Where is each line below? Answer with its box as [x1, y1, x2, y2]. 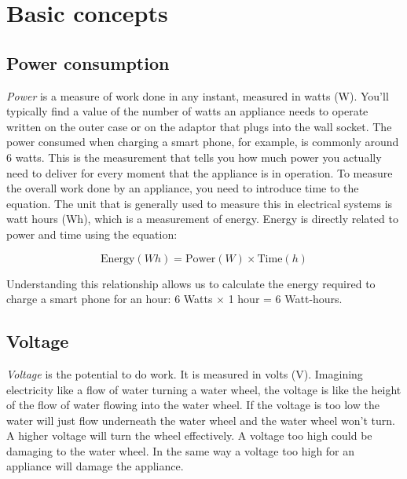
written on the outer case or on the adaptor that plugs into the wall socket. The [6, 118, 392, 134]
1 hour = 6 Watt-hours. [228, 291, 343, 307]
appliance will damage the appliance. [6, 458, 184, 474]
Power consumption [6, 50, 170, 75]
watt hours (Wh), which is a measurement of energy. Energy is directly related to [6, 210, 398, 227]
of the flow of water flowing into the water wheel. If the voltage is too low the [6, 397, 379, 413]
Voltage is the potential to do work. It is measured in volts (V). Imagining [6, 365, 363, 382]
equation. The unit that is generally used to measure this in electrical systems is [6, 195, 393, 211]
